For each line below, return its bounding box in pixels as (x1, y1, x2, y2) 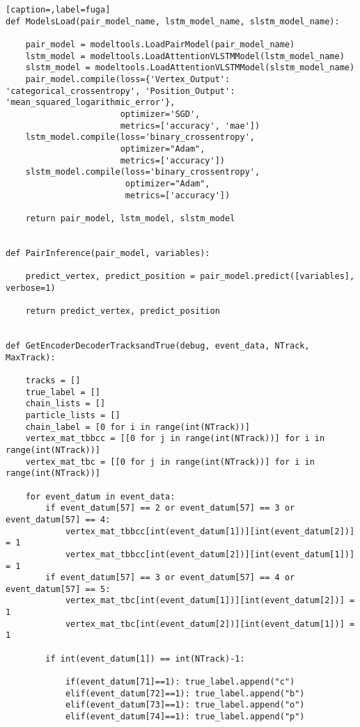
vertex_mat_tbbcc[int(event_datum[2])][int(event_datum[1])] (65, 549, 355, 559)
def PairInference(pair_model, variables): (6, 248, 210, 258)
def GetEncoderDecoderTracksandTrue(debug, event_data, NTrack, (6, 341, 310, 351)
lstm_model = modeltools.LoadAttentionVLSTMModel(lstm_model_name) (25, 51, 345, 61)
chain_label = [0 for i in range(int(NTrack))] (25, 422, 250, 432)
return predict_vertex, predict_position (25, 306, 220, 317)
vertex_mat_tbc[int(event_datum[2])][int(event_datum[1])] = (65, 618, 355, 629)
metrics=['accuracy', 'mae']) (120, 120, 260, 131)
